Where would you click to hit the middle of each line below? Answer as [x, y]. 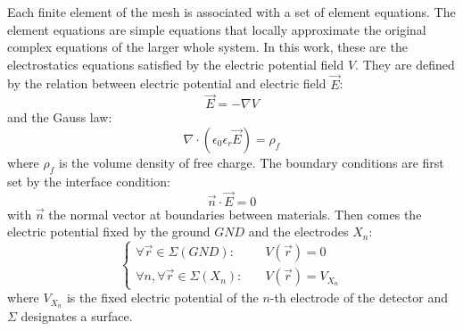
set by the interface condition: [89, 181]
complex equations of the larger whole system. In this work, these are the [207, 47]
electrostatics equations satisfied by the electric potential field [176, 64]
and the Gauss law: [60, 117]
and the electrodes [298, 232]
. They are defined [405, 64]
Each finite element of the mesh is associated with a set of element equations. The [231, 12]
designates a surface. [77, 316]
